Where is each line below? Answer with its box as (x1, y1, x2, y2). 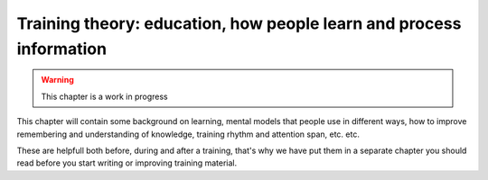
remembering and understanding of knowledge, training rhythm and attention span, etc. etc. (16, 129, 361, 139)
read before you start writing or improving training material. (16, 157, 238, 168)
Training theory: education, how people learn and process (16, 13, 462, 33)
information (16, 39, 108, 58)
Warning (41, 75, 74, 85)
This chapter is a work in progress (41, 91, 168, 102)
